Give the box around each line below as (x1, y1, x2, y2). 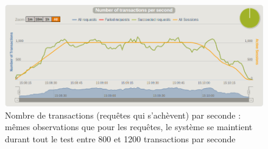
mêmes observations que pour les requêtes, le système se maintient (5, 120, 253, 133)
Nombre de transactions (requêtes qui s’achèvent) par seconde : (5, 108, 241, 121)
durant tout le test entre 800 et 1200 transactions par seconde (5, 132, 236, 145)
